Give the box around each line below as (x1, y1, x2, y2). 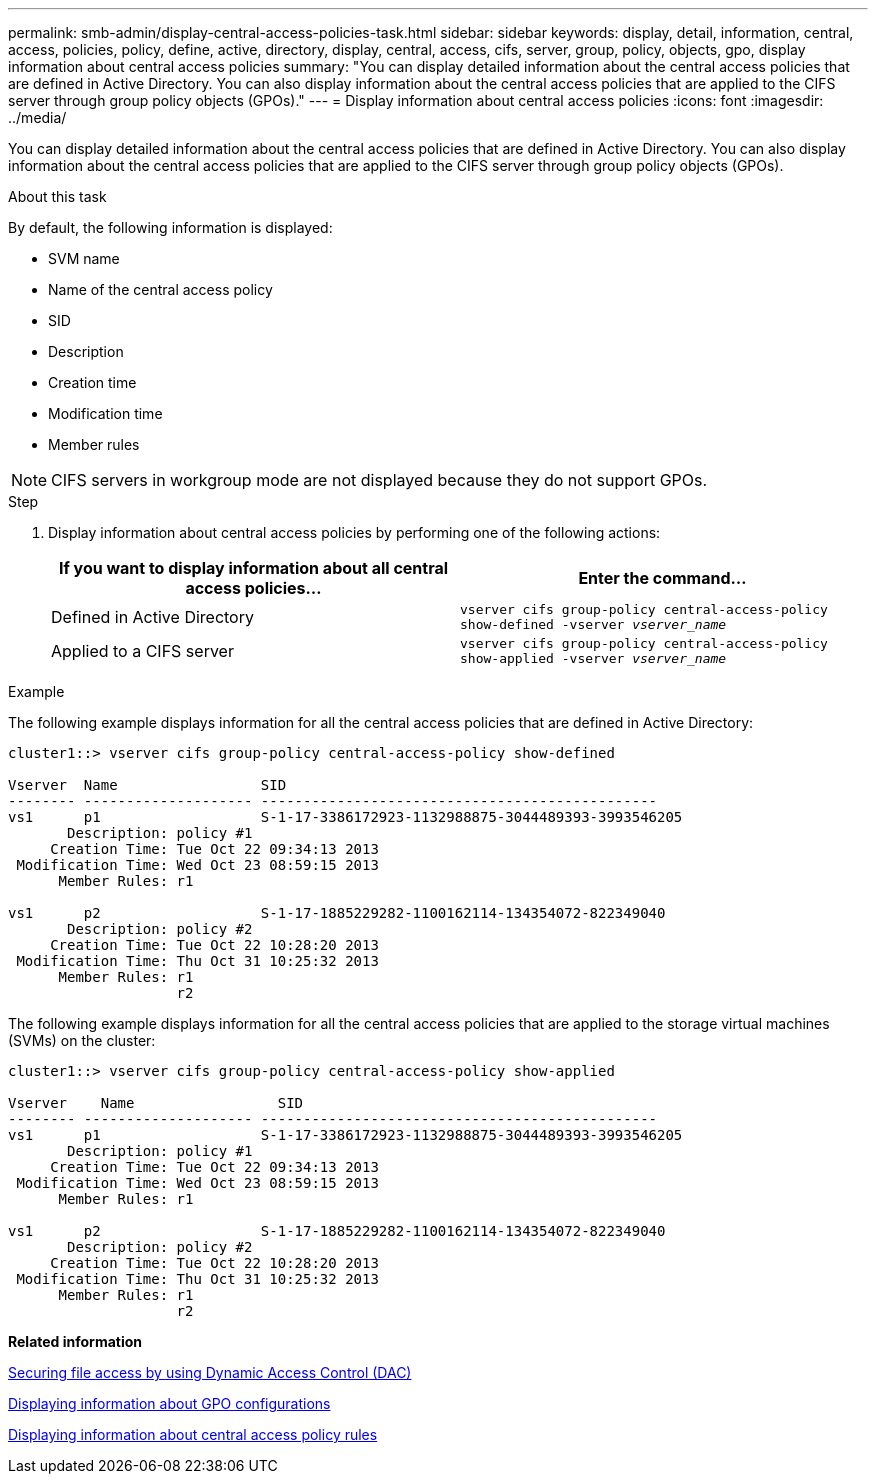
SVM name (48, 250, 120, 267)
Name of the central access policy (48, 281, 273, 298)
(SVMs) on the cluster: (8, 1032, 156, 1049)
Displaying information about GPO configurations (8, 1395, 331, 1412)
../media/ (8, 109, 67, 126)
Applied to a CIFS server (51, 641, 234, 661)
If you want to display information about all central (58, 558, 449, 578)
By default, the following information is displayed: (8, 219, 333, 236)
